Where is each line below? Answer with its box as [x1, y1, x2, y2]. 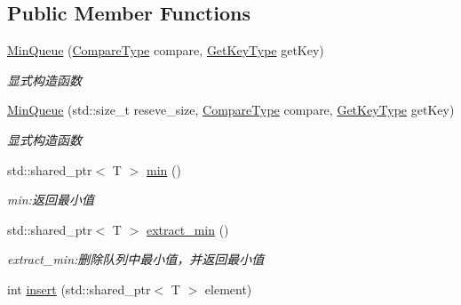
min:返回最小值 [7, 190, 94, 209]
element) [204, 279, 252, 298]
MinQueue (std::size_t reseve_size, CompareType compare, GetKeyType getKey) [7, 100, 455, 119]
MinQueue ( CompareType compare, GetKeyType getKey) [7, 41, 324, 60]
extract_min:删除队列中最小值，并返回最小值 [7, 250, 265, 269]
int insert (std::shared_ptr [7, 279, 151, 298]
